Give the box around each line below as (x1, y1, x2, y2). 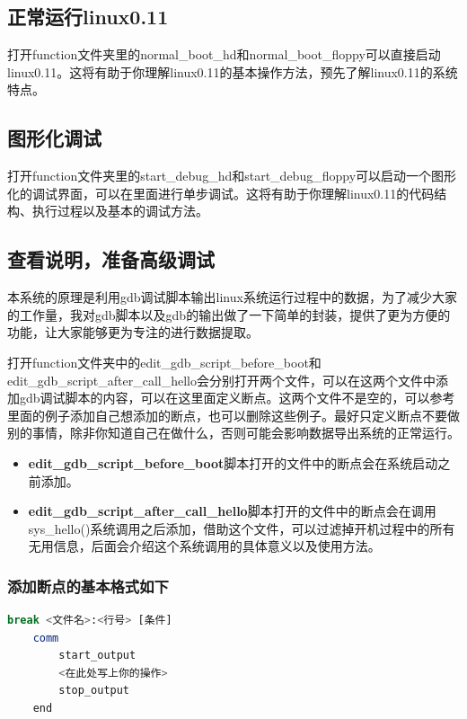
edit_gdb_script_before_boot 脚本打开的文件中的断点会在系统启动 (28, 453, 438, 472)
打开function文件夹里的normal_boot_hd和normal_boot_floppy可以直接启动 (7, 45, 441, 64)
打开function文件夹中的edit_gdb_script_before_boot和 (7, 352, 322, 371)
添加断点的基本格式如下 (7, 574, 169, 597)
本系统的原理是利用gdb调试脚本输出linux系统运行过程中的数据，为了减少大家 (7, 288, 457, 306)
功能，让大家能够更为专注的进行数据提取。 (7, 323, 259, 342)
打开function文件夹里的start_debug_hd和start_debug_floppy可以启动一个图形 (7, 166, 457, 185)
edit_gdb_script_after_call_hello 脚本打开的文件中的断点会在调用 (28, 502, 436, 520)
